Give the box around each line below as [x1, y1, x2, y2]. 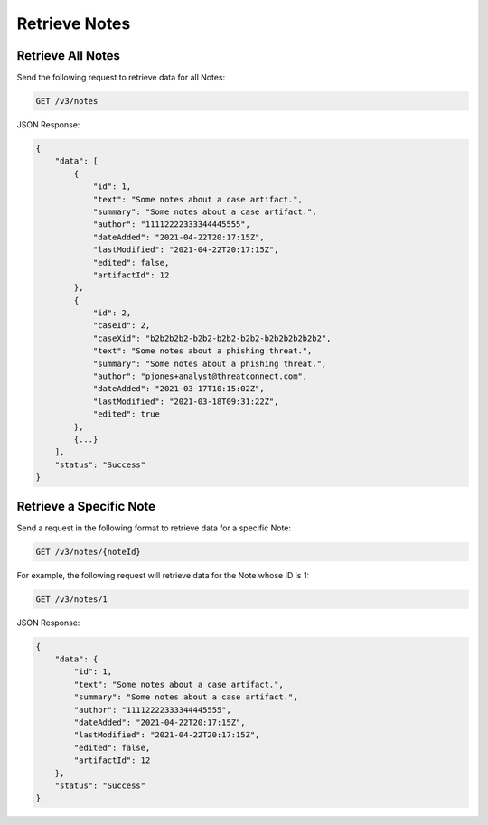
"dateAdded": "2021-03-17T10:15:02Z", [92, 384, 266, 394]
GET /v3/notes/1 [35, 594, 108, 605]
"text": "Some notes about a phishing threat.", [92, 346, 313, 356]
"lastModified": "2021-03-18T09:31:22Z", [92, 396, 279, 407]
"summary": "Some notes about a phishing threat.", [92, 358, 327, 369]
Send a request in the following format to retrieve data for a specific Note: [16, 522, 292, 533]
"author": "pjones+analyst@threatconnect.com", [92, 371, 308, 381]
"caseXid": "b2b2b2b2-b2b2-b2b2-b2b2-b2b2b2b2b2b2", [92, 333, 332, 343]
